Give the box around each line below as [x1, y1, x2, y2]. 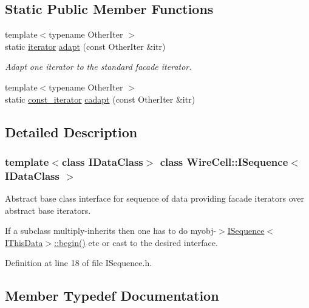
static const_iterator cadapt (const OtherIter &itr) [5, 92, 195, 105]
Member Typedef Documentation [5, 286, 219, 305]
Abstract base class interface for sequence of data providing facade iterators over [5, 192, 305, 205]
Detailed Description [5, 122, 138, 141]
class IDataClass [61, 154, 143, 169]
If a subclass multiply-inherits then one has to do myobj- [5, 224, 217, 237]
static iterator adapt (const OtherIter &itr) [5, 39, 166, 52]
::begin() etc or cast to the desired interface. [54, 236, 218, 248]
